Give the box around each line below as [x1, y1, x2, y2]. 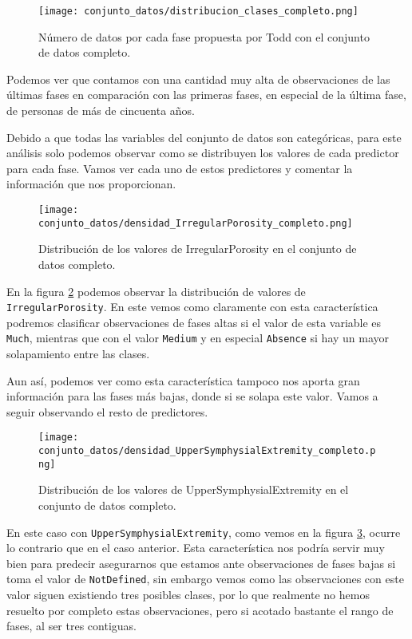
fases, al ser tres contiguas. [6, 617, 137, 634]
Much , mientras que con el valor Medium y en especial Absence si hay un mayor [6, 329, 390, 346]
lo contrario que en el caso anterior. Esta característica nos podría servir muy [6, 539, 385, 556]
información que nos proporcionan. [6, 176, 176, 192]
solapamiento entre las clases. [6, 345, 150, 361]
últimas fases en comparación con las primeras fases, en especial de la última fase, [6, 86, 406, 103]
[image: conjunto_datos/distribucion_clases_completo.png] [38, 6, 359, 17]
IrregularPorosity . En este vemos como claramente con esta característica [6, 298, 378, 315]
